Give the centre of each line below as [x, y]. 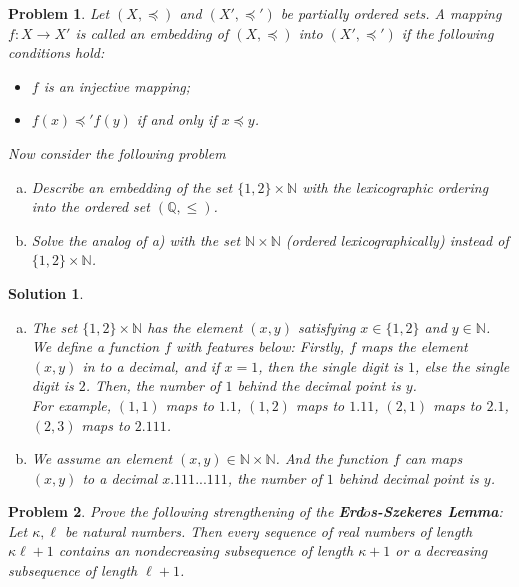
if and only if [176, 119]
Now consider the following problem [117, 152]
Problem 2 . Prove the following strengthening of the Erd [186, 511]
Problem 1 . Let [59, 13]
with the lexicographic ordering [395, 186]
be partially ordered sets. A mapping [391, 13]
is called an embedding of [152, 32]
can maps [433, 458]
